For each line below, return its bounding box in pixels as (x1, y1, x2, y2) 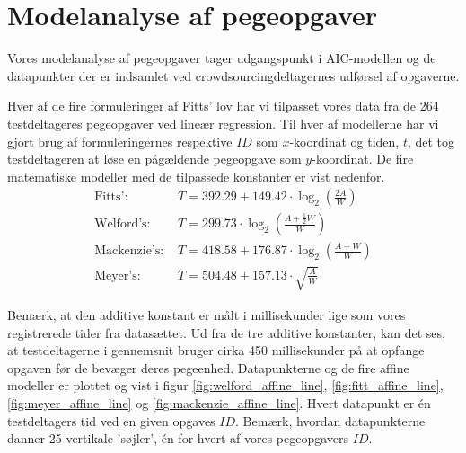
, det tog (407, 131, 455, 150)
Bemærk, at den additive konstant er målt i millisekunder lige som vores (7, 305, 406, 324)
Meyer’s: (94, 269, 141, 282)
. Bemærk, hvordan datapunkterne (235, 411, 426, 430)
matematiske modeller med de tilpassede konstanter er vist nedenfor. (7, 166, 385, 185)
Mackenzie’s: (94, 244, 164, 258)
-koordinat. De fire (312, 149, 414, 168)
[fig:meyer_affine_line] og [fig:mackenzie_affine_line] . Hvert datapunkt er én (7, 393, 431, 412)
